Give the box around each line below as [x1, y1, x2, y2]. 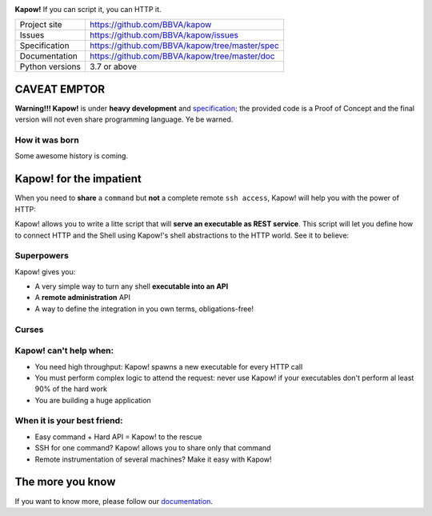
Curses [14, 324, 44, 335]
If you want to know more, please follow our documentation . [14, 496, 214, 506]
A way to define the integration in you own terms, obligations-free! [34, 304, 254, 314]
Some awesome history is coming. [14, 151, 128, 161]
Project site [19, 19, 63, 30]
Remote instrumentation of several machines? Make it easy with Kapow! [34, 454, 272, 464]
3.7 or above [89, 61, 138, 72]
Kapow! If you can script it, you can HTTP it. [14, 5, 162, 14]
